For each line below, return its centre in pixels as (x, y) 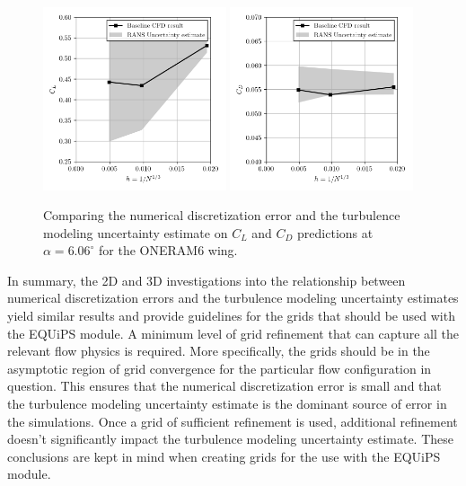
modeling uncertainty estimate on (136, 232)
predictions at (335, 232)
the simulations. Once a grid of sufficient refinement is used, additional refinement (233, 421)
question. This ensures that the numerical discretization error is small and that (224, 386)
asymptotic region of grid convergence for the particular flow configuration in (220, 368)
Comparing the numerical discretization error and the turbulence (222, 215)
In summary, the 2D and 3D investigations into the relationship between (207, 280)
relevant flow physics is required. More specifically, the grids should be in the (219, 351)
